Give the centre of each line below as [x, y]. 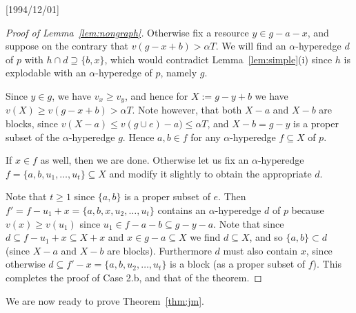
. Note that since [249, 223]
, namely [179, 73]
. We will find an [251, 46]
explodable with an [46, 73]
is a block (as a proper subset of [238, 264]
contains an [182, 209]
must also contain [260, 250]
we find [205, 237]
